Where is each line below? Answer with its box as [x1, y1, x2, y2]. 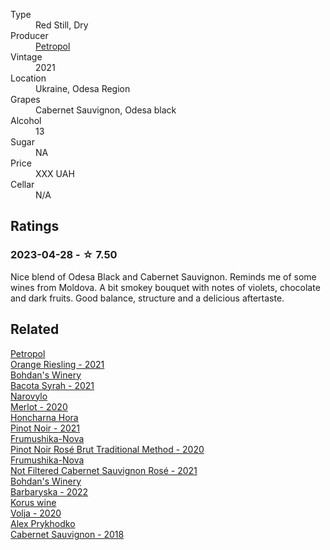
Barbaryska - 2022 [10, 485, 89, 498]
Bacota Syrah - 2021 [10, 379, 95, 391]
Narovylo [10, 390, 48, 402]
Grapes [10, 94, 41, 105]
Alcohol [10, 115, 42, 126]
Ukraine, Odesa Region [35, 83, 131, 94]
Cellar [10, 179, 35, 190]
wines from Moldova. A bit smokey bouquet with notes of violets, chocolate [10, 281, 321, 293]
